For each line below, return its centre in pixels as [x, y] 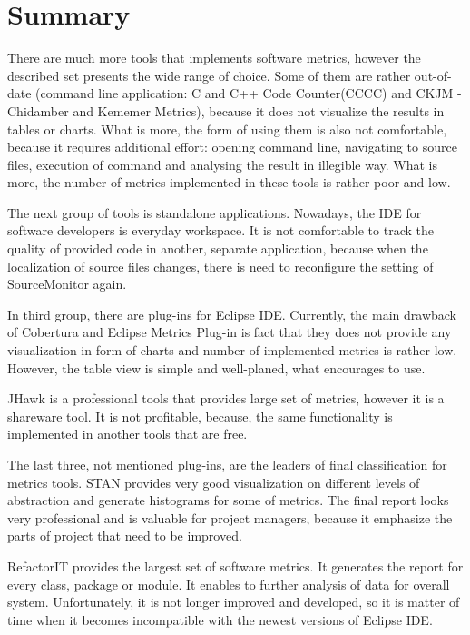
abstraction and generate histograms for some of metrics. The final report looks [228, 500]
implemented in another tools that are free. [127, 434]
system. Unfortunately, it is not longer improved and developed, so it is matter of [234, 602]
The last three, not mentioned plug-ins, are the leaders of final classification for [227, 464]
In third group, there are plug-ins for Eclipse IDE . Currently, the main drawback [232, 314]
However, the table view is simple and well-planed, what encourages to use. [216, 367]
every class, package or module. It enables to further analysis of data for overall [229, 584]
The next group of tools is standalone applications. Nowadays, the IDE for [215, 212]
